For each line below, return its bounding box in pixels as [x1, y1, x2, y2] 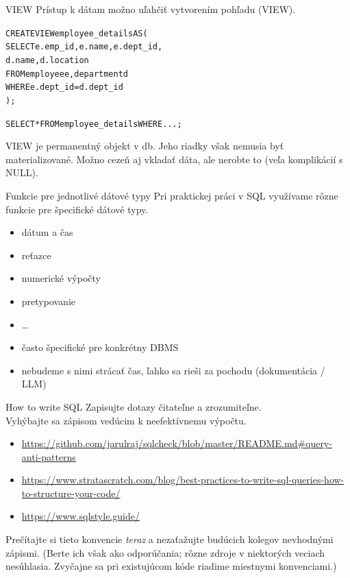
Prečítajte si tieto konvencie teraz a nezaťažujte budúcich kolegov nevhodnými [5, 532, 334, 546]
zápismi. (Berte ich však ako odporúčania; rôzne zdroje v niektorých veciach [5, 545, 325, 559]
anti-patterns [21, 449, 76, 463]
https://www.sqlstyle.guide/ [21, 509, 140, 523]
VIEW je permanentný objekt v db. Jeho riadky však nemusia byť [5, 139, 284, 153]
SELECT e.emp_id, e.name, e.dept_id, [5, 42, 163, 52]
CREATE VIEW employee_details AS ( [5, 28, 148, 38]
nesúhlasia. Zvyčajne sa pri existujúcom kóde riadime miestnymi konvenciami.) [5, 559, 337, 573]
